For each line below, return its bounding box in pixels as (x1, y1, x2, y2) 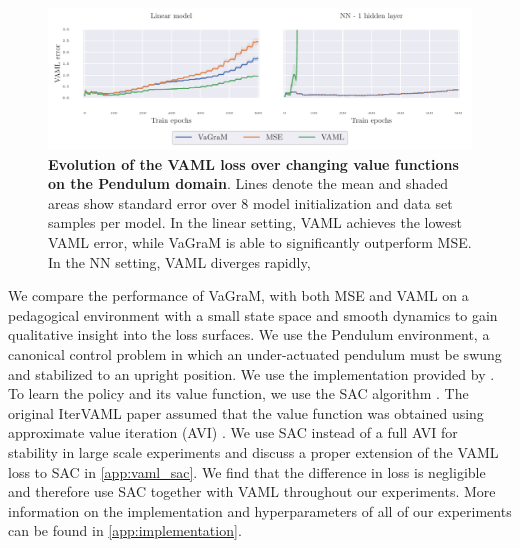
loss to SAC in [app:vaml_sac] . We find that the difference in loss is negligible (8, 461, 486, 482)
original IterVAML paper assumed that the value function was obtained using (8, 402, 484, 423)
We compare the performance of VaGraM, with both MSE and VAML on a (8, 285, 469, 306)
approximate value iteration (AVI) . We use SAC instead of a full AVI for (8, 422, 458, 443)
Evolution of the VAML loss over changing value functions (48, 153, 459, 174)
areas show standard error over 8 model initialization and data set (48, 192, 453, 213)
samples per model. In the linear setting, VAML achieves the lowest (48, 212, 462, 233)
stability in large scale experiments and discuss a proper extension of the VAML (8, 441, 499, 462)
